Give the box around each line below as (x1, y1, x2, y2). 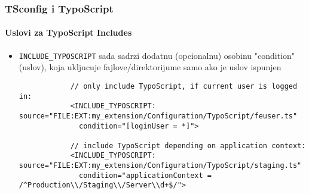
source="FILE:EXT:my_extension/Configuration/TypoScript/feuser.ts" (19, 111, 298, 120)
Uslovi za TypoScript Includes (5, 26, 132, 39)
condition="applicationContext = (79, 171, 212, 180)
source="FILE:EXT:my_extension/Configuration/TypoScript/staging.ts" (19, 161, 302, 170)
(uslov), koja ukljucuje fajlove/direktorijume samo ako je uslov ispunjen (19, 61, 282, 73)
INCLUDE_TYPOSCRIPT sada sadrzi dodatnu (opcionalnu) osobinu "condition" (19, 49, 295, 61)
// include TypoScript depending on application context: (70, 141, 306, 150)
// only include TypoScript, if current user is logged (70, 82, 298, 90)
